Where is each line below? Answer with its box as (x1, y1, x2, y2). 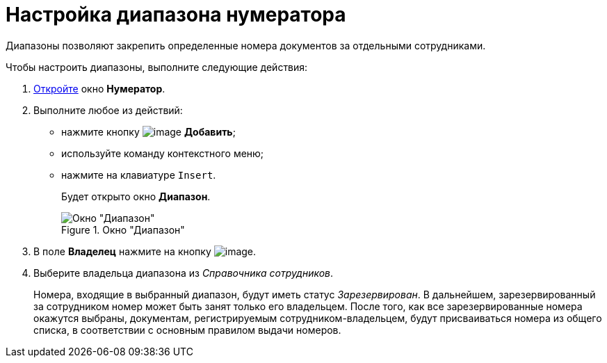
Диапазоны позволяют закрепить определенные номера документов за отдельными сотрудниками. (6, 39, 486, 51)
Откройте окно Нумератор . (33, 82, 165, 95)
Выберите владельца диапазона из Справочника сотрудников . (33, 266, 334, 279)
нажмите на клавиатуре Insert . (61, 168, 216, 181)
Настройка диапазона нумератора (6, 3, 346, 26)
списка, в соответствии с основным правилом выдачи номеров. (33, 323, 341, 336)
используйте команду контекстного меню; (61, 147, 264, 159)
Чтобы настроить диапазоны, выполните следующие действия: (6, 60, 308, 73)
